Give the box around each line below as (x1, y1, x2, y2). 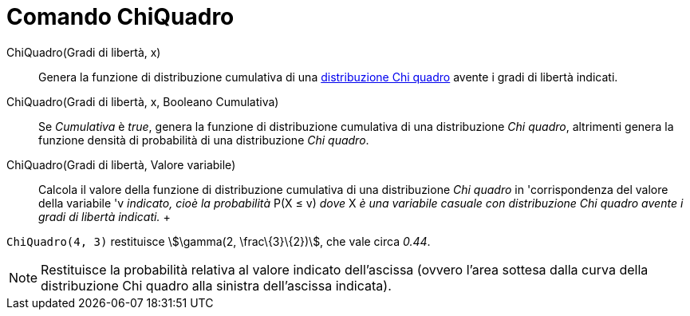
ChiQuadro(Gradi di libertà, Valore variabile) (6, 157, 236, 172)
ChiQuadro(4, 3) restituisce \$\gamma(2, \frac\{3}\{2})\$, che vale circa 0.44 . (6, 234, 431, 248)
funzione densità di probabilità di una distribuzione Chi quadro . (38, 132, 369, 147)
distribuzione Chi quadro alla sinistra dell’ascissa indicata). (41, 277, 392, 294)
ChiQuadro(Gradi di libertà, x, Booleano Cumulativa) (6, 94, 279, 109)
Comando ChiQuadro (6, 3, 235, 30)
